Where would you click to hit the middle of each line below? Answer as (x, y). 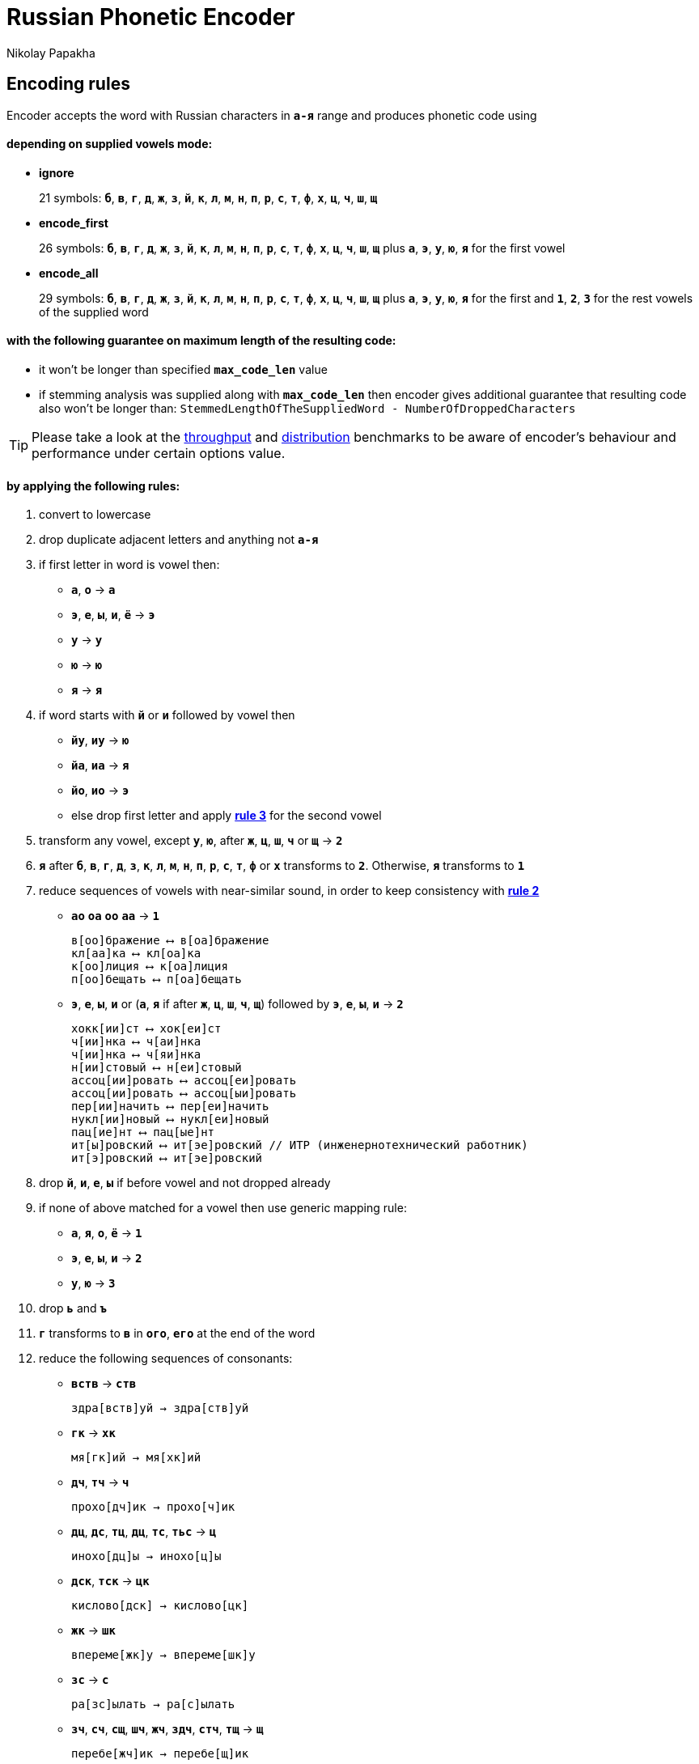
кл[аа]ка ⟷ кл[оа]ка (136, 954)
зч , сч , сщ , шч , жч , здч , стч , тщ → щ (167, 1729)
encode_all (69, 273)
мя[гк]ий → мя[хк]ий (136, 1458)
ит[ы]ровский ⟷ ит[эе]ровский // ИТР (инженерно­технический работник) (300, 1145)
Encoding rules (68, 84)
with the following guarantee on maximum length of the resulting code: (201, 341)
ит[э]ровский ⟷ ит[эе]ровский (167, 1158)
